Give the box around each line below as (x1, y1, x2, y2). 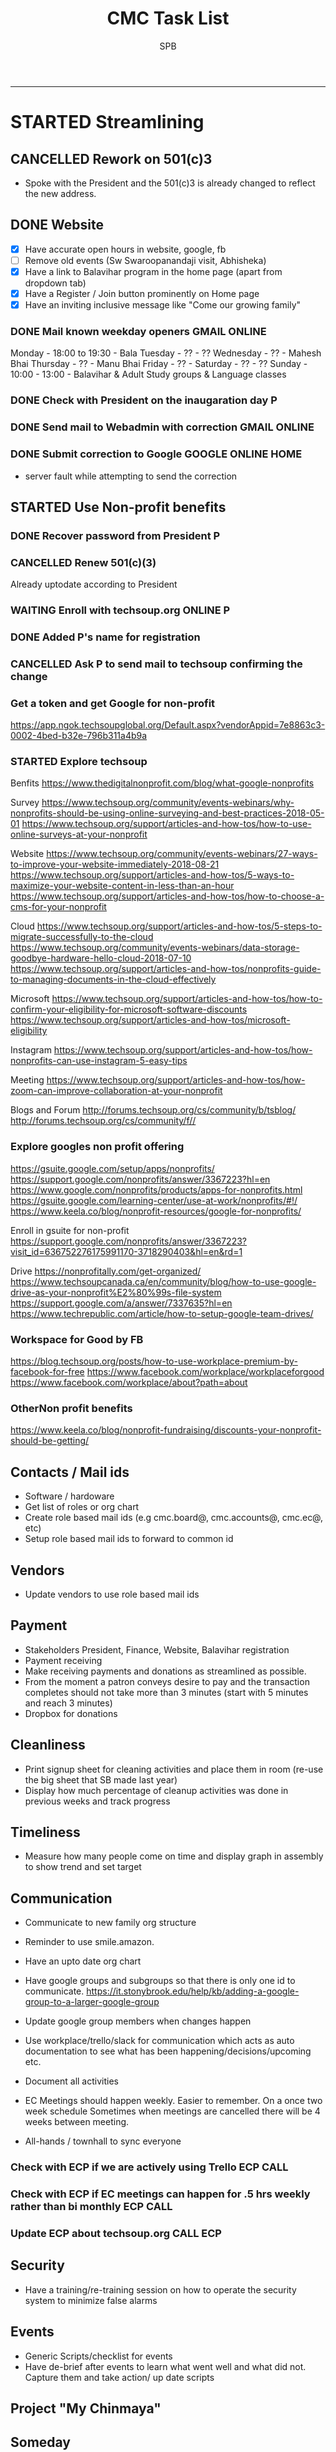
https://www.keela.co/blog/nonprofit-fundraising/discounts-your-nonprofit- (10, 1424, 322, 1436)
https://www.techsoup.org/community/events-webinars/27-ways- (46, 848, 318, 860)
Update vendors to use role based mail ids (24, 1588, 200, 1600)
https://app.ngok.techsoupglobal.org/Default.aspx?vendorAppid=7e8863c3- (10, 719, 326, 731)
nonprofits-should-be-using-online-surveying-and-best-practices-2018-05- (10, 807, 325, 819)
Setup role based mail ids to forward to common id (24, 1533, 234, 1545)
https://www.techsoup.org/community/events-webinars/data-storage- (10, 942, 300, 954)
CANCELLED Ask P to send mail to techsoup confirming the (10, 657, 303, 671)
